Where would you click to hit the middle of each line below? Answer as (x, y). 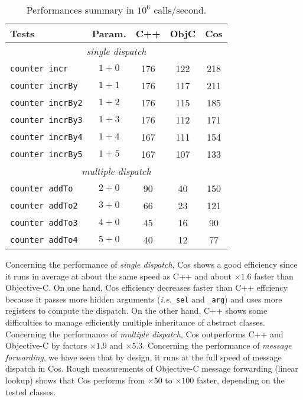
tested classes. (31, 391)
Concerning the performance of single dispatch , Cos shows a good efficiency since (151, 264)
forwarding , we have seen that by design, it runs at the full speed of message (144, 357)
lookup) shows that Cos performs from (75, 380)
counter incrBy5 (46, 154)
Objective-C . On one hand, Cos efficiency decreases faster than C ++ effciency (146, 287)
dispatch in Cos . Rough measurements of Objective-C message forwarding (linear (152, 368)
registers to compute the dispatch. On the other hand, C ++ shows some (136, 310)
